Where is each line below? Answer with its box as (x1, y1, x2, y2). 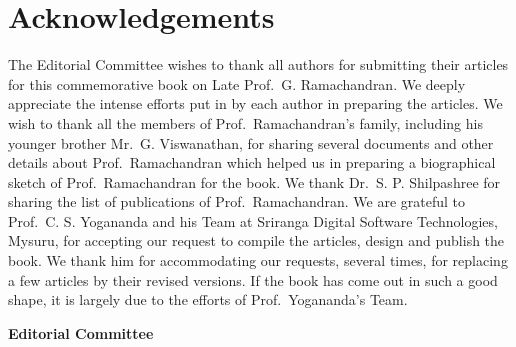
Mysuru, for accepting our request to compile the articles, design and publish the (8, 230, 505, 251)
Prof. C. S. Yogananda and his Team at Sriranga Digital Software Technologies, (8, 210, 498, 231)
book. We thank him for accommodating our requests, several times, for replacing (8, 250, 508, 271)
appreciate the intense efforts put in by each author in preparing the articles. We (8, 93, 503, 114)
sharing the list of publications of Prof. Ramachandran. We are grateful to (8, 191, 466, 212)
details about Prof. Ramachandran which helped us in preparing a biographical (8, 152, 496, 173)
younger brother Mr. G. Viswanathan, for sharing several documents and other (8, 132, 494, 153)
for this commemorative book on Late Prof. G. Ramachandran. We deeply (8, 73, 466, 94)
